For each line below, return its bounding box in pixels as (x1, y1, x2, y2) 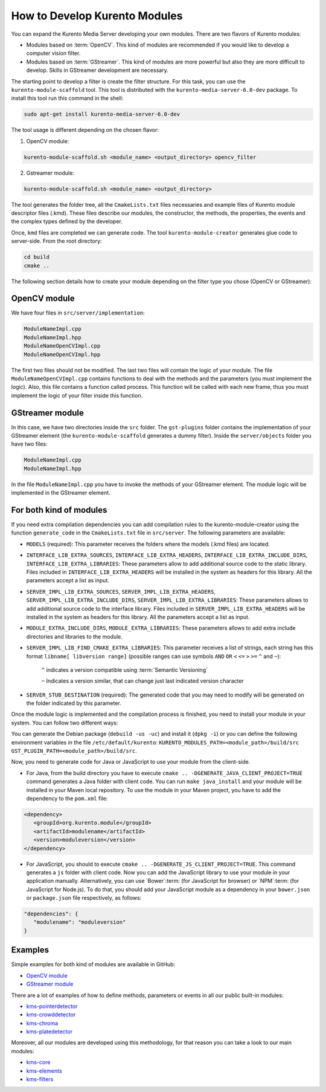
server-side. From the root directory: (11, 238, 102, 245)
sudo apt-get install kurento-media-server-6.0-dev (24, 111, 181, 118)
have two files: (11, 440, 48, 447)
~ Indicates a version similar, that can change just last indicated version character (41, 677, 245, 684)
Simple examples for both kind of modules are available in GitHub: (11, 961, 175, 968)
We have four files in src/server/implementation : (11, 309, 145, 317)
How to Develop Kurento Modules (11, 9, 183, 22)
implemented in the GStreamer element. (11, 489, 111, 496)
